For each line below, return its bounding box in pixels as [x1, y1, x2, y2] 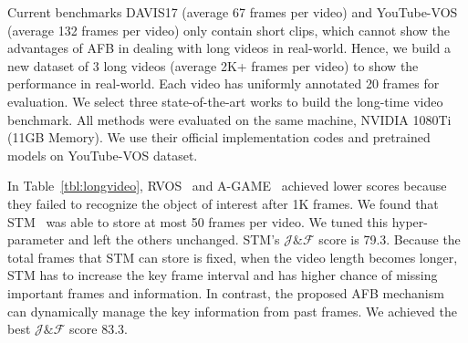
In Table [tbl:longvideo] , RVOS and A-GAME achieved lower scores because [7, 176, 447, 195]
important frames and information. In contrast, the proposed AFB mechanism [7, 283, 444, 302]
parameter [7, 230, 65, 249]
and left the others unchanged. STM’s [68, 230, 280, 249]
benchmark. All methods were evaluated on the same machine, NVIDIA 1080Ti [7, 109, 452, 129]
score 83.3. [69, 319, 128, 338]
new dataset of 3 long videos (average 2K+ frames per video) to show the [7, 56, 419, 75]
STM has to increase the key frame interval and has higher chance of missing [7, 265, 438, 285]
